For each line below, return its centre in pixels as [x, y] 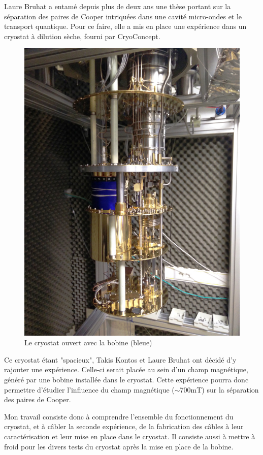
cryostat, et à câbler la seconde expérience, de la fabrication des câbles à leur [124, 426]
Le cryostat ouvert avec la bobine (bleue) [88, 343]
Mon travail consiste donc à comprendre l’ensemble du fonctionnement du [119, 416]
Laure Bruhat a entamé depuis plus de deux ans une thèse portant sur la [118, 6]
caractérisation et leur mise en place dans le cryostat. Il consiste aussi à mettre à [130, 436]
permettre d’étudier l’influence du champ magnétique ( [89, 389]
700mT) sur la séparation [219, 389]
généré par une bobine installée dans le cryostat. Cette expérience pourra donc [126, 380]
